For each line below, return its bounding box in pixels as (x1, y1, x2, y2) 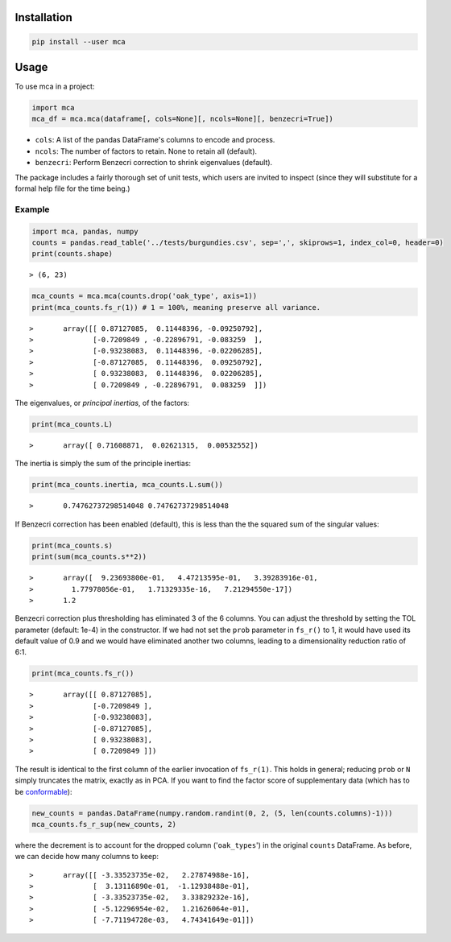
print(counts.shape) (31, 250, 113, 258)
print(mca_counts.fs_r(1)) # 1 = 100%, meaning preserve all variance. (31, 303, 321, 312)
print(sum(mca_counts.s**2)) (31, 552, 147, 561)
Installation (14, 10, 72, 24)
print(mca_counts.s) (31, 540, 113, 550)
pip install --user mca (31, 37, 126, 46)
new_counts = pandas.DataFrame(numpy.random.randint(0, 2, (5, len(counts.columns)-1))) (31, 808, 394, 817)
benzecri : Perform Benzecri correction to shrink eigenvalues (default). (35, 158, 273, 167)
